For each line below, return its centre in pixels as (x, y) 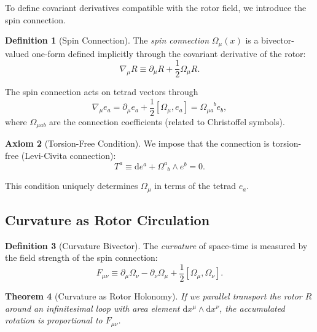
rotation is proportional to (54, 320)
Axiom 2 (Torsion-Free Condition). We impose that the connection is (137, 143)
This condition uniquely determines (72, 186)
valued (17, 53)
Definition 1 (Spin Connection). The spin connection (107, 40)
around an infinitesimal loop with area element (92, 308)
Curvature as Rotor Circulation (108, 219)
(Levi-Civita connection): (68, 155)
